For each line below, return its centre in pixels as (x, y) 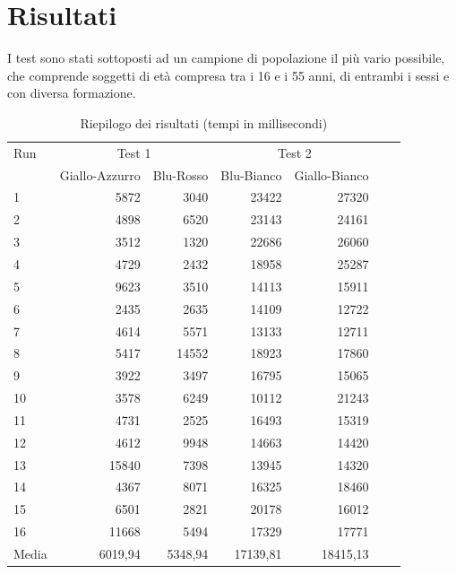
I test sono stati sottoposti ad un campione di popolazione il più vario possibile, (226, 58)
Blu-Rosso (181, 174)
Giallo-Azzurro (100, 174)
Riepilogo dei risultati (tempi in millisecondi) (204, 122)
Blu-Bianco (251, 174)
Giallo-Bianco (331, 174)
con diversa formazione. (72, 93)
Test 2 (295, 152)
